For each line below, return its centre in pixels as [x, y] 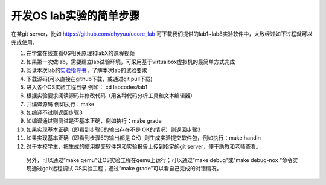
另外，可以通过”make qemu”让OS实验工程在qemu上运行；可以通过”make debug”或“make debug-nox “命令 [159, 160]
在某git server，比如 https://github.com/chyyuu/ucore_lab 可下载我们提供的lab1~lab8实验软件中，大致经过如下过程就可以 [162, 34]
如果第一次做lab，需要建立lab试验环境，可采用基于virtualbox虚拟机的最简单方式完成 [131, 62]
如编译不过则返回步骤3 [54, 112]
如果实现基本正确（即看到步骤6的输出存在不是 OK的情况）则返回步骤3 [113, 129]
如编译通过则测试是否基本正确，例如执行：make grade [94, 121]
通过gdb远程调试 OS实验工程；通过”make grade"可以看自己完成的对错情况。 [126, 169]
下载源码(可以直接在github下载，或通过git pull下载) [90, 79]
